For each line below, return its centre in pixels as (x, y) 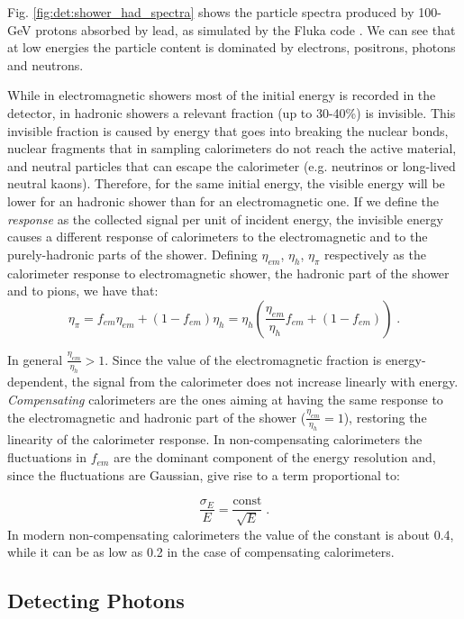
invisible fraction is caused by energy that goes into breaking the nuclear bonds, (228, 130)
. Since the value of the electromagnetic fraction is (243, 359)
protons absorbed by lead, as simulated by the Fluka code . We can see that (246, 29)
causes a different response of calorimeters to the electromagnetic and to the (218, 237)
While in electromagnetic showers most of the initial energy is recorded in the (222, 95)
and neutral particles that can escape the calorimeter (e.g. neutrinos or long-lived (232, 165)
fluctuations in (47, 457)
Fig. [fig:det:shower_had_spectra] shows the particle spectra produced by (211, 12)
